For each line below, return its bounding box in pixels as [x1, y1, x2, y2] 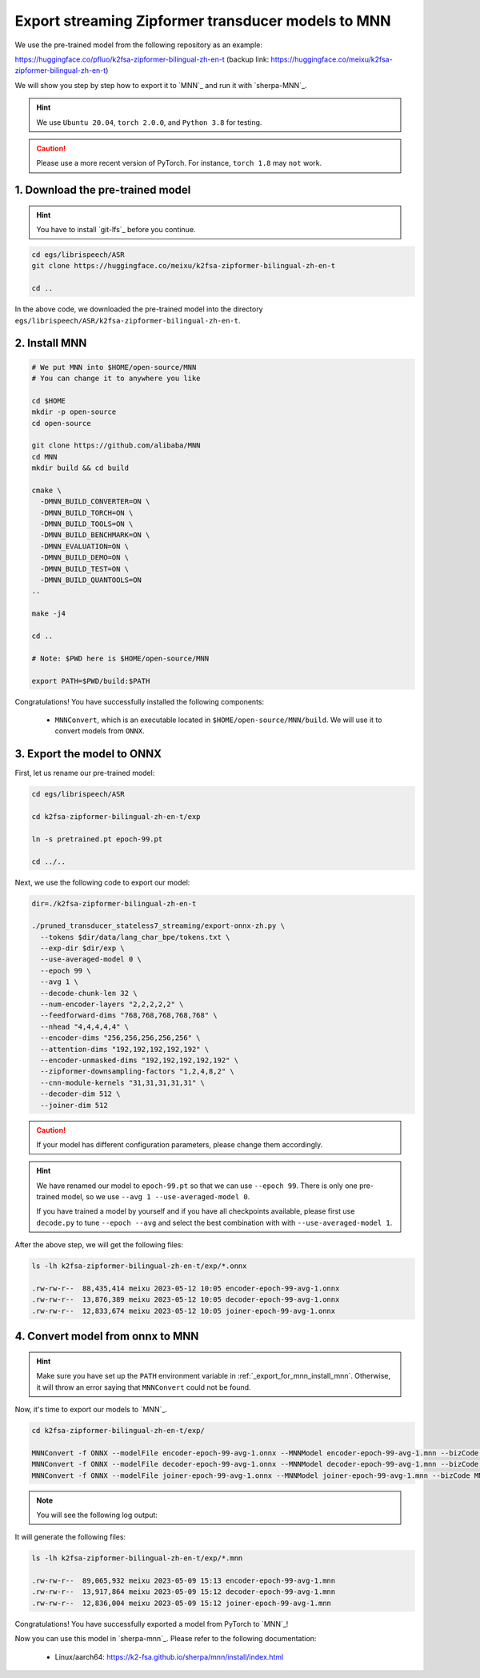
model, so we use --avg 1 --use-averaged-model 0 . [61, 1192, 250, 1202]
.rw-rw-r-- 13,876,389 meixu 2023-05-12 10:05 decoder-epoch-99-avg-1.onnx [31, 1295, 340, 1304]
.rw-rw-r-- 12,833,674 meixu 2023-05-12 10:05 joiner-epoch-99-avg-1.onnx [31, 1306, 336, 1315]
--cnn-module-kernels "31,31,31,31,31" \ [40, 1078, 206, 1087]
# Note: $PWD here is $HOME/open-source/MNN [31, 653, 210, 663]
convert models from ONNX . [54, 726, 145, 736]
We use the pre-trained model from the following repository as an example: [14, 40, 263, 50]
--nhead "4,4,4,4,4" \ [40, 1022, 130, 1031]
